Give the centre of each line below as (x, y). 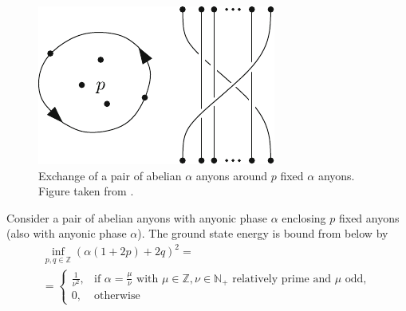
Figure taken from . (86, 191)
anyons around (232, 175)
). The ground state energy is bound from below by (263, 233)
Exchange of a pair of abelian (110, 175)
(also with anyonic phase (67, 233)
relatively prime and (282, 279)
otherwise (117, 296)
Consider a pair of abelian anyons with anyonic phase (137, 217)
